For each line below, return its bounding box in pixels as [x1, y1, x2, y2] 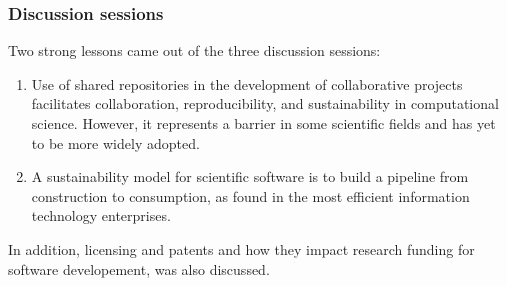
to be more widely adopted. [31, 132, 200, 153]
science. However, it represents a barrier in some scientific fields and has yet [31, 113, 496, 133]
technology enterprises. [31, 205, 171, 226]
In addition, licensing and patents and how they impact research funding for [8, 238, 475, 259]
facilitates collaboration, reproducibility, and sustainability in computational [31, 93, 499, 114]
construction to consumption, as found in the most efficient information [31, 185, 470, 206]
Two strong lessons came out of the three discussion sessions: [8, 40, 381, 61]
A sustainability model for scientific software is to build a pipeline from [31, 166, 469, 187]
